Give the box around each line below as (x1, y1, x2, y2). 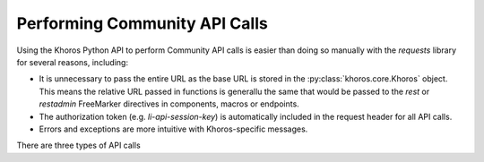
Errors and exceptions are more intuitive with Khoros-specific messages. (39, 124, 308, 134)
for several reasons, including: (16, 56, 129, 67)
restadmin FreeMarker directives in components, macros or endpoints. (39, 98, 299, 109)
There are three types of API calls (16, 140, 141, 151)
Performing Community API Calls (16, 13, 268, 33)
